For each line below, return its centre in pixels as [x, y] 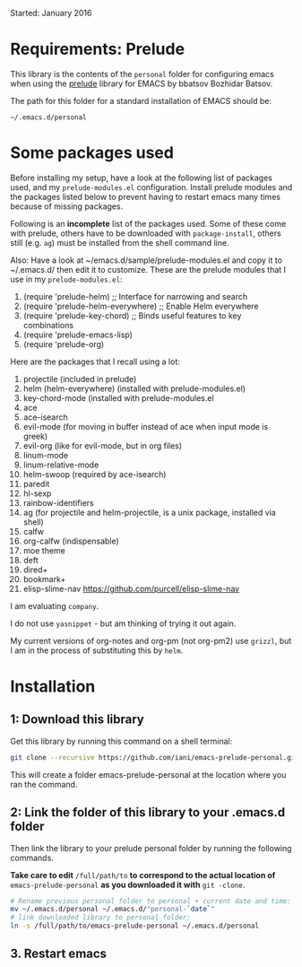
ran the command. [44, 784]
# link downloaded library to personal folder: [101, 918]
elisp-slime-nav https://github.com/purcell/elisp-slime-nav [131, 588]
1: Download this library [77, 720]
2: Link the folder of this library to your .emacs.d [148, 812]
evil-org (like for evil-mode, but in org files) [103, 445]
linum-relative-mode [61, 465]
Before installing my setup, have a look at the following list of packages [141, 178]
